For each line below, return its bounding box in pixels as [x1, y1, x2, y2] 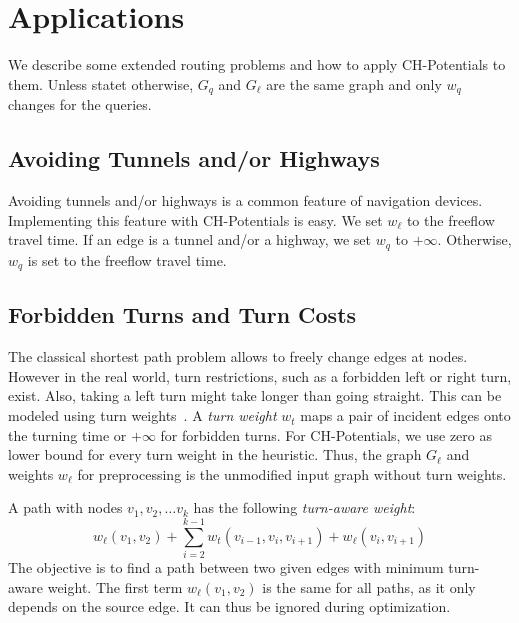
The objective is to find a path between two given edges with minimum [8, 557, 444, 578]
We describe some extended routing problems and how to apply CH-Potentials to [8, 54, 506, 75]
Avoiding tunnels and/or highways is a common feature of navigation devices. [8, 189, 483, 210]
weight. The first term [47, 576, 183, 597]
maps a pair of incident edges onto [300, 405, 511, 426]
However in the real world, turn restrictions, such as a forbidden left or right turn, [8, 365, 512, 386]
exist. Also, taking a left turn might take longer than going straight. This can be [8, 385, 502, 406]
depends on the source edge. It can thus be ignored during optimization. [8, 596, 451, 617]
